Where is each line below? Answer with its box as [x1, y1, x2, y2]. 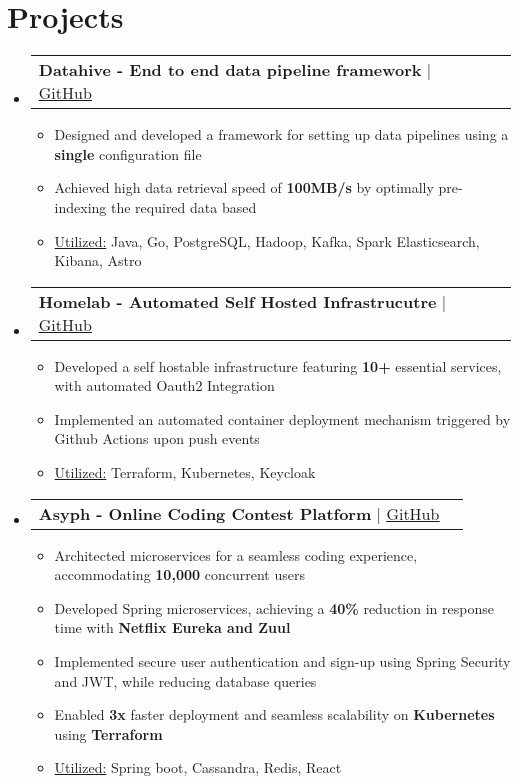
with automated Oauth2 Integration [54, 375, 275, 396]
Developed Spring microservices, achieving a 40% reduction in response [54, 597, 494, 618]
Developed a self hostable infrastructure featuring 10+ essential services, [54, 355, 502, 376]
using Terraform [54, 723, 163, 744]
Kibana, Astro [54, 250, 142, 271]
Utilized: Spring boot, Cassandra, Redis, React [54, 757, 342, 778]
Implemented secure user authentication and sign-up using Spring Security [54, 651, 511, 672]
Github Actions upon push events [54, 428, 260, 449]
